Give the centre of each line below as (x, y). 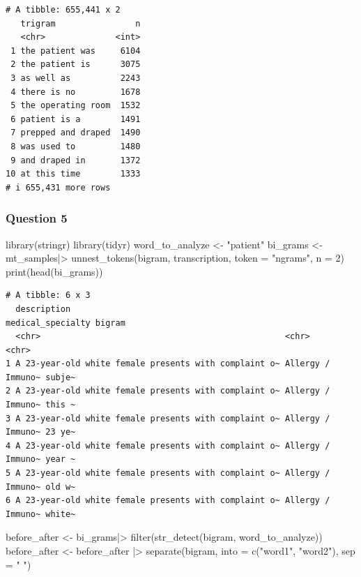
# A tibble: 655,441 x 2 (63, 10)
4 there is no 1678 (76, 92)
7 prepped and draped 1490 (76, 133)
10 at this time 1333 (73, 174)
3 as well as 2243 (76, 78)
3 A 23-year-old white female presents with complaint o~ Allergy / (168, 418)
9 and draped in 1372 (76, 160)
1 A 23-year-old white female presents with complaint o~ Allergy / (168, 364)
